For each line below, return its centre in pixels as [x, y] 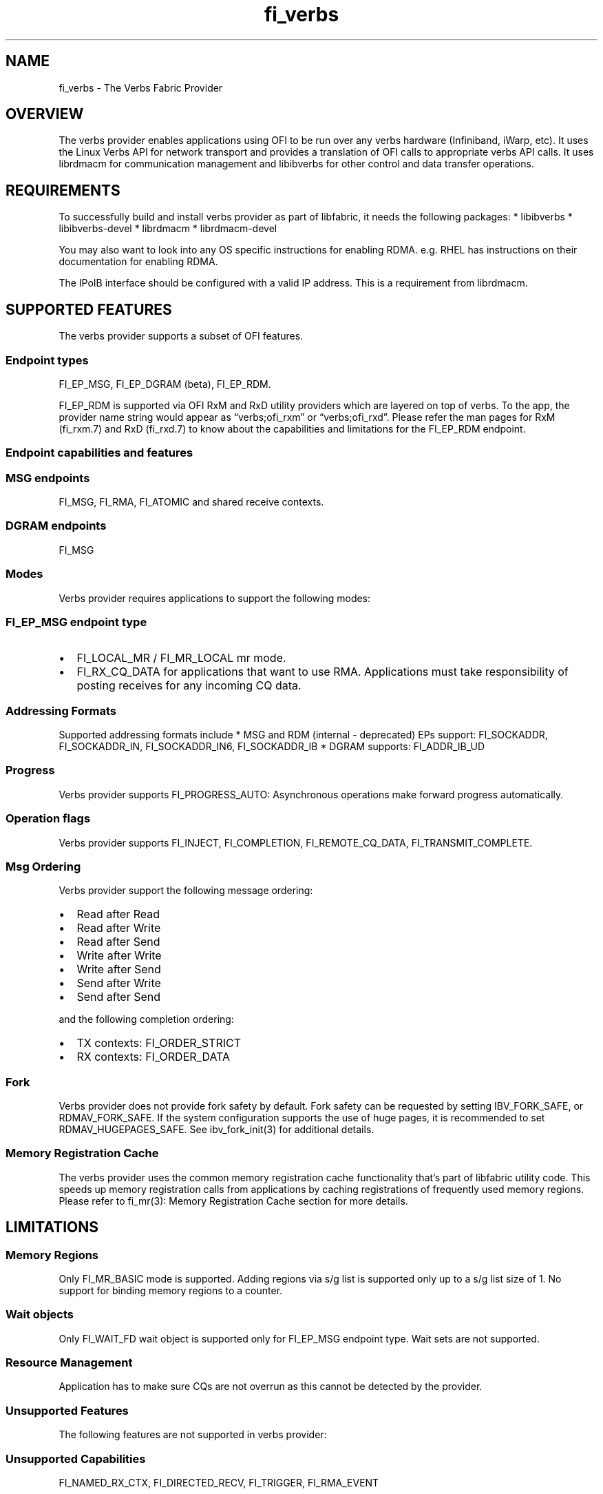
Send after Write [119, 983]
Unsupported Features [67, 1410]
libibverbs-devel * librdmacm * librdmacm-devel [168, 229]
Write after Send [119, 969]
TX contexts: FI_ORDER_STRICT [159, 1043]
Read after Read [118, 914]
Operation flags [48, 819]
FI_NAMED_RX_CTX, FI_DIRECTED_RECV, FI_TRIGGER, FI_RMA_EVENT [219, 1482]
